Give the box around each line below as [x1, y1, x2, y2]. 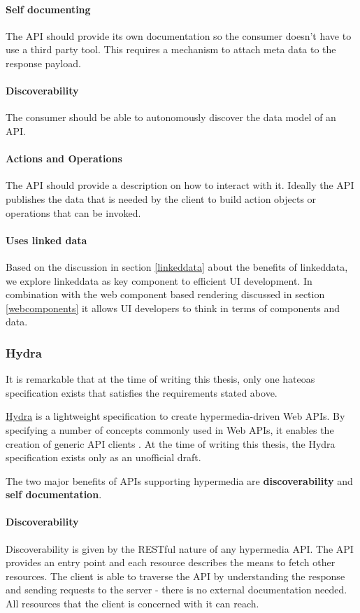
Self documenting [6, 1, 91, 16]
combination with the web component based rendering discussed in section [6, 287, 325, 302]
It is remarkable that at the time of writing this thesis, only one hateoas [6, 372, 315, 386]
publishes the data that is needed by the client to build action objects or [6, 191, 317, 206]
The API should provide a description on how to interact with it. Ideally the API [6, 178, 354, 192]
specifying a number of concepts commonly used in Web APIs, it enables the [6, 422, 334, 437]
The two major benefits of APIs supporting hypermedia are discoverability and [6, 473, 353, 488]
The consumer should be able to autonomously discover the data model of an [6, 110, 336, 125]
